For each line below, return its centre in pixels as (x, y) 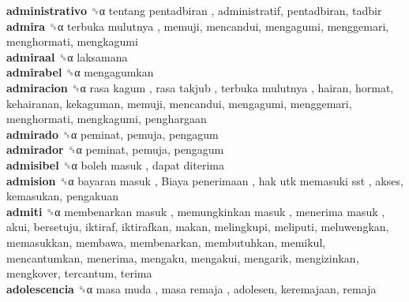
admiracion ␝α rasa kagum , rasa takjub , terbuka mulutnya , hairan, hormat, (200, 87)
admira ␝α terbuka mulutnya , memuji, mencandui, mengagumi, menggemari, (198, 26)
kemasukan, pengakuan (63, 196)
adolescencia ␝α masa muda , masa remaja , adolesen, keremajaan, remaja (191, 288)
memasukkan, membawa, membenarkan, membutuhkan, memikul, (166, 242)
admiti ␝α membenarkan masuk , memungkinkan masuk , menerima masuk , (196, 211)
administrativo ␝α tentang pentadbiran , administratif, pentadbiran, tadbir (194, 10)
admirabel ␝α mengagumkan (80, 72)
